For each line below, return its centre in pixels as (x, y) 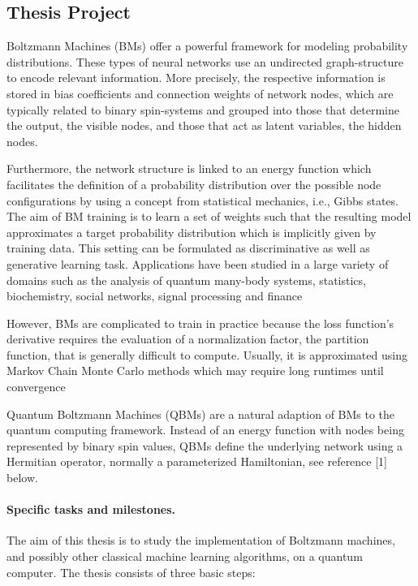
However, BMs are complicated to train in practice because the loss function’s (200, 323)
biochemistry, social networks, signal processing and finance (155, 296)
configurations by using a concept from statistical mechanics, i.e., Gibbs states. (203, 200)
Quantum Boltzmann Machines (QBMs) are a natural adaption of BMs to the (201, 414)
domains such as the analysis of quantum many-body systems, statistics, (186, 280)
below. (22, 478)
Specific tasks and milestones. (91, 509)
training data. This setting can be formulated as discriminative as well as (188, 248)
